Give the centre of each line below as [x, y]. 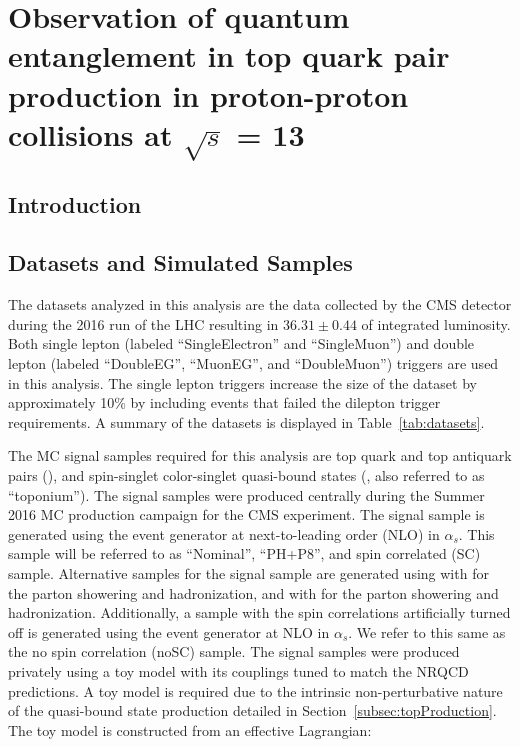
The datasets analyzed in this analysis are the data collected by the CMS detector [260, 304]
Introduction [75, 203]
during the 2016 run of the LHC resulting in [143, 323]
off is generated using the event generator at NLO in [169, 631]
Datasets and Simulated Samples [180, 262]
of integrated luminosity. [436, 323]
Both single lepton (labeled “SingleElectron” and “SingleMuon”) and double [241, 343]
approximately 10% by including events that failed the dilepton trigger [224, 402]
